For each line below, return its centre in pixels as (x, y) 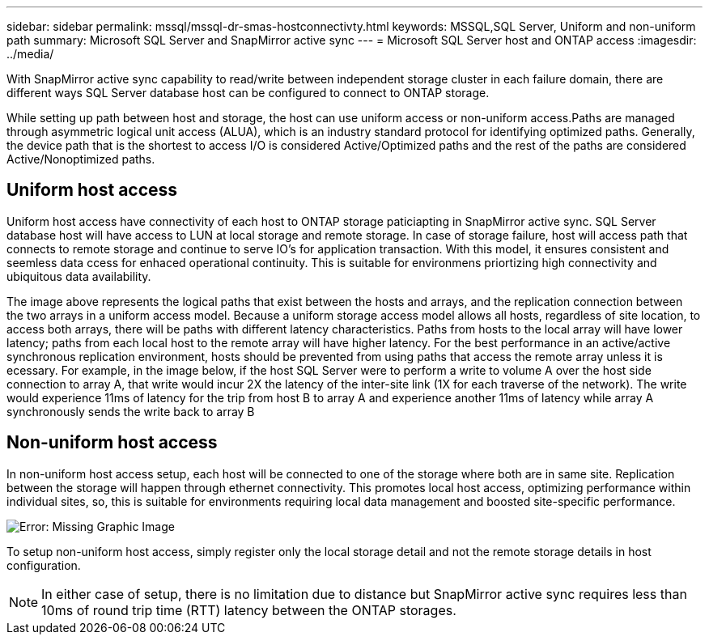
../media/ (30, 54)
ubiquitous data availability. (79, 276)
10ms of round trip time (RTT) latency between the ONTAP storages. (249, 610)
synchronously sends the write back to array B (131, 411)
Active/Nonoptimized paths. (81, 159)
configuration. (44, 565)
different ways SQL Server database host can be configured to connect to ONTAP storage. (248, 93)
